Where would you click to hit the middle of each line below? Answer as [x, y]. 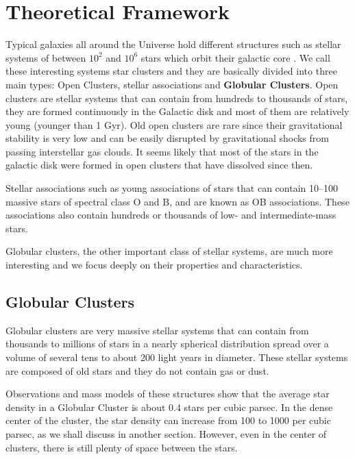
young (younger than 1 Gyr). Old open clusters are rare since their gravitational [174, 124]
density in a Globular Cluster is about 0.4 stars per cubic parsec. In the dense [169, 407]
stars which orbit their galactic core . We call [235, 57]
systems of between [46, 57]
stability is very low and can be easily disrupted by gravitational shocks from [167, 138]
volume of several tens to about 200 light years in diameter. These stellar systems [177, 357]
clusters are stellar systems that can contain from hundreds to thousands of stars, [177, 98]
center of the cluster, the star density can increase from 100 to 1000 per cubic [168, 420]
